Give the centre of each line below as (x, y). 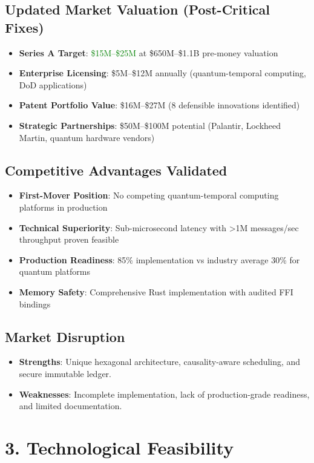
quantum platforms (54, 271)
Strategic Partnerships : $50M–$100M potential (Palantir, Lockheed (150, 125)
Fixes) (25, 27)
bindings (35, 304)
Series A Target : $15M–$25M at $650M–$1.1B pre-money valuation (149, 52)
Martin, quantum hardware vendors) (87, 137)
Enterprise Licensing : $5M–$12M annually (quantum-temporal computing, (163, 73)
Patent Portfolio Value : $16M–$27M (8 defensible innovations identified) (159, 105)
